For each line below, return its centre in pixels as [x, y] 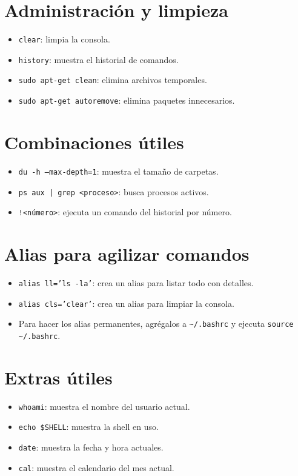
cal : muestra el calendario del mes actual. [96, 467]
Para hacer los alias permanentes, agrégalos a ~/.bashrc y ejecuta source [156, 323]
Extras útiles [58, 377]
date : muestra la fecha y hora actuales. [91, 447]
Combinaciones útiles [94, 142]
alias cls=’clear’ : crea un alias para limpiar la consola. [126, 303]
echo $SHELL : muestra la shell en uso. [88, 427]
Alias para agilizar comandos [127, 254]
